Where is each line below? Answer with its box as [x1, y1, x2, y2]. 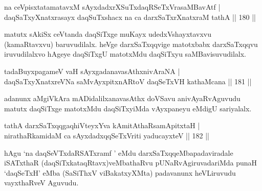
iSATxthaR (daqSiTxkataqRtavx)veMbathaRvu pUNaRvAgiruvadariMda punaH [4, 157, 257, 168]
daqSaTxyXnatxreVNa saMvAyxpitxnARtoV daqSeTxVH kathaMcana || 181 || [4, 76, 252, 86]
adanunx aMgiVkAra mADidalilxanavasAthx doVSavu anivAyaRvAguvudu [4, 93, 241, 104]
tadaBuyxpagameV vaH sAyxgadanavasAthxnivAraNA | [4, 65, 180, 76]
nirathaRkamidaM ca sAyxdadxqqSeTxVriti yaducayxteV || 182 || [4, 130, 209, 140]
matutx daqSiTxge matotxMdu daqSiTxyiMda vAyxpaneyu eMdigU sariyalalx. [4, 103, 252, 113]
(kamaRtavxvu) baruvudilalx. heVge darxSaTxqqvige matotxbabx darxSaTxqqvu [4, 38, 258, 49]
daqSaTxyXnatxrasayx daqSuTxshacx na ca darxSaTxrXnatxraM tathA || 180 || [4, 11, 256, 22]
